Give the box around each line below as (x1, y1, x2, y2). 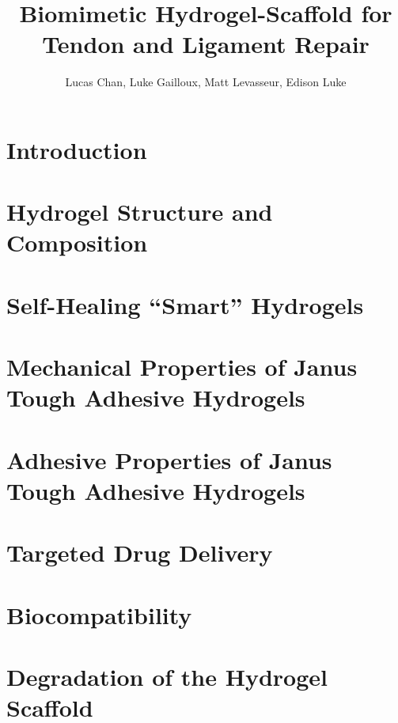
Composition (6, 226, 148, 259)
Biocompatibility (6, 598, 192, 630)
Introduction (6, 133, 147, 165)
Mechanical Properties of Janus (6, 350, 358, 383)
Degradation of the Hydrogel (6, 661, 328, 693)
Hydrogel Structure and (6, 195, 273, 228)
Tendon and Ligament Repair (42, 28, 370, 60)
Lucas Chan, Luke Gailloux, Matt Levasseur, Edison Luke (65, 74, 347, 90)
